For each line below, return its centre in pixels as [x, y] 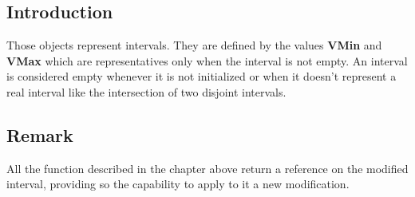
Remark [40, 134]
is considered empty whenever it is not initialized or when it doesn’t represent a [202, 76]
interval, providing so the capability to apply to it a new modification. [178, 184]
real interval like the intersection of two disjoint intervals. [146, 91]
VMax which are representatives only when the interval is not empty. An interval [207, 60]
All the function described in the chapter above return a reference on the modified [207, 168]
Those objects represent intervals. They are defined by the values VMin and [194, 45]
